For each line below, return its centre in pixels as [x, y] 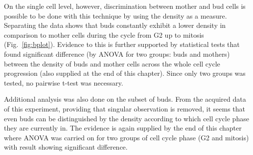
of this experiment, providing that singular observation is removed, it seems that [125, 108]
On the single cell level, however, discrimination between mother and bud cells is [125, 6]
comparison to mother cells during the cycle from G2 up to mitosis [104, 34]
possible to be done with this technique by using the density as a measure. [115, 15]
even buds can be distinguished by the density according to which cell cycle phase [126, 118]
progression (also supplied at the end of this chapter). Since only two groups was [125, 73]
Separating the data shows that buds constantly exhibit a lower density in [115, 25]
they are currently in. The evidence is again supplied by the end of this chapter [123, 128]
